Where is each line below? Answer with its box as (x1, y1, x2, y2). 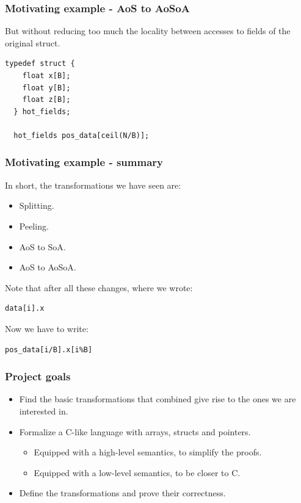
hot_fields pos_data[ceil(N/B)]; (13, 131, 150, 140)
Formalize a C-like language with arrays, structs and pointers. (19, 425, 251, 438)
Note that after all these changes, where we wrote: (5, 281, 193, 294)
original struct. (5, 36, 60, 49)
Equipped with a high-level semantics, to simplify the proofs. (34, 446, 262, 458)
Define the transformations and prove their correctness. (19, 487, 226, 499)
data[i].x (5, 304, 45, 313)
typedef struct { (5, 59, 75, 68)
